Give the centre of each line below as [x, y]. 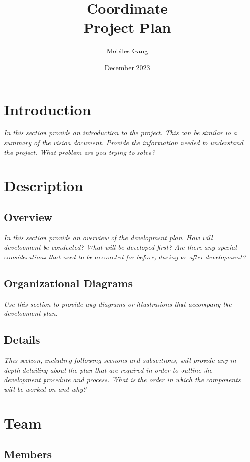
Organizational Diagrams [68, 283]
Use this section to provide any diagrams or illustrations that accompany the [118, 303]
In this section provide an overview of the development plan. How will [108, 237]
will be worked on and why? [45, 389]
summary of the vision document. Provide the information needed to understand [124, 142]
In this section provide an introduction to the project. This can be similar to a [120, 133]
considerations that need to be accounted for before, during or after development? [125, 256]
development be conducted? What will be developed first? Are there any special [120, 247]
